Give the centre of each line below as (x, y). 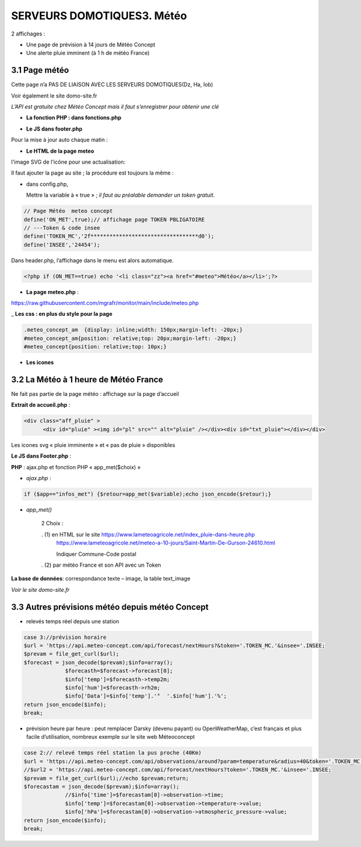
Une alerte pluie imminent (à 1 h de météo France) (88, 53)
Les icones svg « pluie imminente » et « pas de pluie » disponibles (93, 445)
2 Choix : (52, 523)
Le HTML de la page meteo (60, 151)
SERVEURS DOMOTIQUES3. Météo (99, 16)
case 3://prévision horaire (65, 637)
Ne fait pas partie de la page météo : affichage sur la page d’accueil (95, 394)
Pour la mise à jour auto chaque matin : (60, 140)
